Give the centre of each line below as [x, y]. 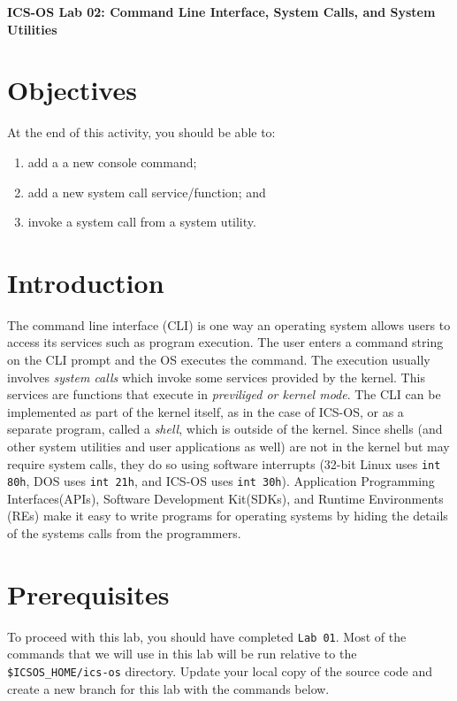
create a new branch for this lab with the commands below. [168, 688]
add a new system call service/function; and [147, 192]
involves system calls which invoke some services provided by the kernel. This [216, 377]
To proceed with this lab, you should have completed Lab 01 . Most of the [207, 636]
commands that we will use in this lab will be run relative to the [182, 654]
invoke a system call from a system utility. [142, 222]
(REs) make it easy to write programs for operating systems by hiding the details [228, 516]
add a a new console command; [112, 162]
